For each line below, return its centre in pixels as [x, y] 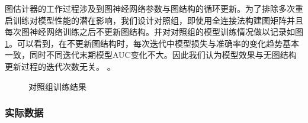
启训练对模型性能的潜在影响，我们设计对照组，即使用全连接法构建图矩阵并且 [154, 20]
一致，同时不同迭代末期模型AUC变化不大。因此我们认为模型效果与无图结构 [151, 55]
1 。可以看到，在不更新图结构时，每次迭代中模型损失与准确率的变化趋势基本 [152, 43]
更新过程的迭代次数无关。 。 [60, 66]
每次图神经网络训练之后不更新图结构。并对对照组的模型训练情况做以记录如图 [154, 32]
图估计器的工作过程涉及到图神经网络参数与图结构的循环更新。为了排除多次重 [154, 8]
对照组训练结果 [57, 86]
